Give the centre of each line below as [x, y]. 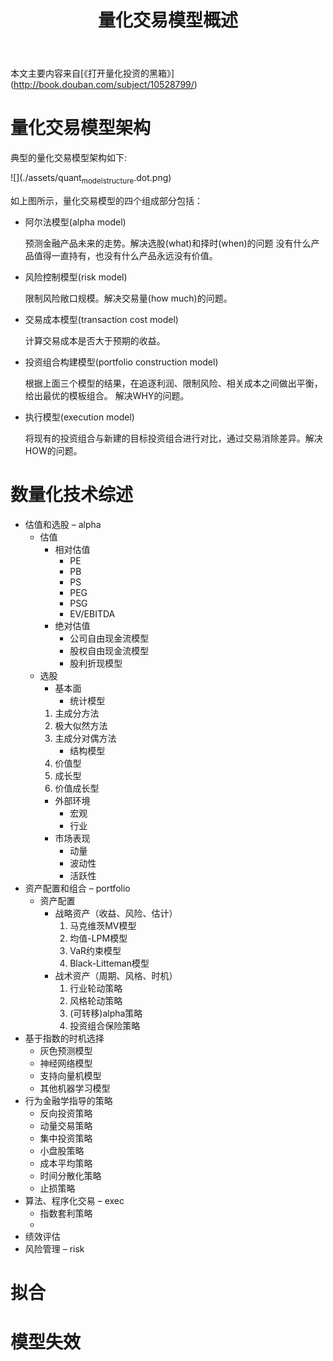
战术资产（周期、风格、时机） [116, 975]
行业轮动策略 [96, 988]
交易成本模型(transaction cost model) [101, 319]
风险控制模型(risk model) [76, 277]
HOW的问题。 [53, 450]
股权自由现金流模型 [109, 650]
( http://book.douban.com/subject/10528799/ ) [104, 85]
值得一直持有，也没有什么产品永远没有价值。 [125, 255]
